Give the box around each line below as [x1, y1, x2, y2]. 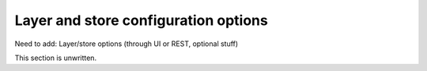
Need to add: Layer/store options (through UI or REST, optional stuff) [14, 39, 239, 48]
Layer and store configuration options [14, 12, 268, 29]
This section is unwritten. [14, 53, 97, 62]
